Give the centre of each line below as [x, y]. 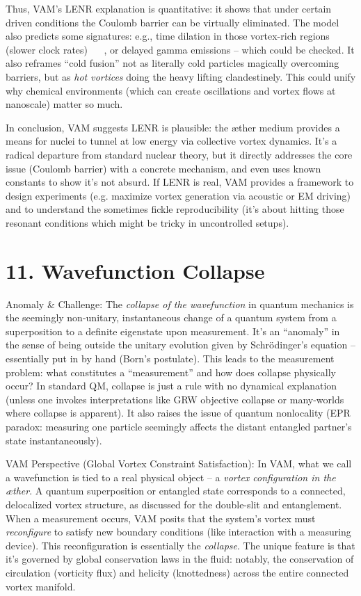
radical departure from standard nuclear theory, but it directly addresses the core [179, 154]
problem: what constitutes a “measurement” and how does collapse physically [171, 372]
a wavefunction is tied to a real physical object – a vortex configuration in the [171, 477]
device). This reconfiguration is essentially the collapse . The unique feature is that [180, 545]
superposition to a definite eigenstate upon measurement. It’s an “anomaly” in [173, 331]
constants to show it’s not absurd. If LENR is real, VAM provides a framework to [180, 182]
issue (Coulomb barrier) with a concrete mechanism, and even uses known [163, 168]
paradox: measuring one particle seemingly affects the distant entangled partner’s [179, 426]
